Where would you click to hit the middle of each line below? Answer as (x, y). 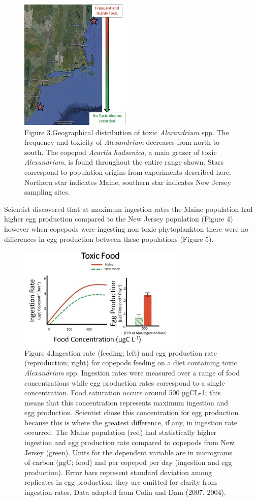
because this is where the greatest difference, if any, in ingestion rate (131, 422)
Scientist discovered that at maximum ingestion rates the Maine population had (128, 209)
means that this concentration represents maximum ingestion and (126, 402)
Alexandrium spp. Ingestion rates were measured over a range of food (132, 372)
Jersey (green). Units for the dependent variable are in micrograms (128, 452)
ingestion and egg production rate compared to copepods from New (130, 442)
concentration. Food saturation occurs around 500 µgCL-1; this (123, 393)
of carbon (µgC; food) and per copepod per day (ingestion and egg (128, 462)
